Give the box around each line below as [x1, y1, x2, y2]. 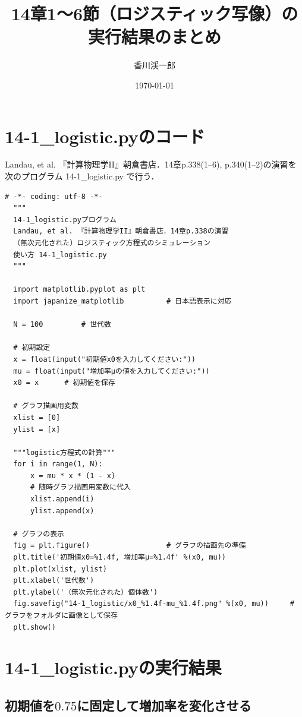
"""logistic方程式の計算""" [13, 448, 115, 457]
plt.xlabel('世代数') [13, 576, 95, 585]
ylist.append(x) [30, 506, 95, 515]
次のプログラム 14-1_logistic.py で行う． [5, 170, 159, 182]
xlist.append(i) [30, 495, 95, 504]
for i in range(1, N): [13, 460, 103, 469]
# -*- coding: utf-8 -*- [5, 192, 103, 201]
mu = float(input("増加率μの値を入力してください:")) [13, 367, 210, 375]
